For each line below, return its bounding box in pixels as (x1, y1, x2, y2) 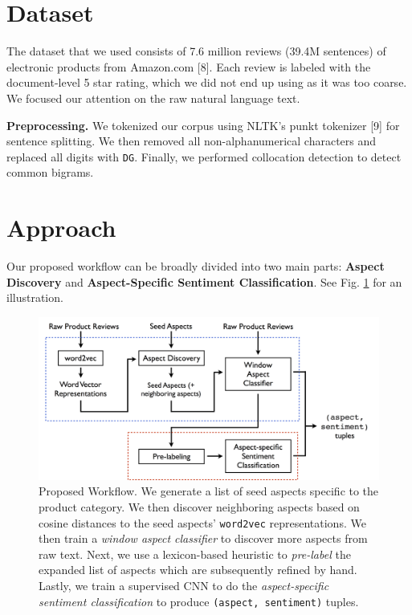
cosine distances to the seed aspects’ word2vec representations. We (39, 514, 366, 531)
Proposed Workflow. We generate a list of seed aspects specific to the (39, 483, 379, 499)
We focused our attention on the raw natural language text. (6, 89, 300, 106)
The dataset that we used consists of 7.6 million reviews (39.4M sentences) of (6, 43, 386, 59)
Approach (6, 211, 116, 244)
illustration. (6, 289, 63, 306)
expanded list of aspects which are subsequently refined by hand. (39, 561, 357, 578)
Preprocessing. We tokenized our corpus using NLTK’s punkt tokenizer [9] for (6, 116, 400, 133)
